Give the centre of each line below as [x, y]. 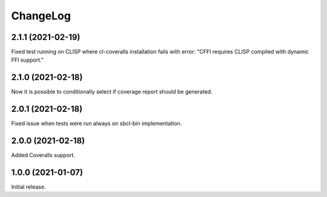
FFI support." [27, 60]
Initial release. [28, 187]
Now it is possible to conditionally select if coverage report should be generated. [112, 92]
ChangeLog [41, 16]
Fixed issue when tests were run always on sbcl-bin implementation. [97, 123]
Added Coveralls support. [43, 155]
